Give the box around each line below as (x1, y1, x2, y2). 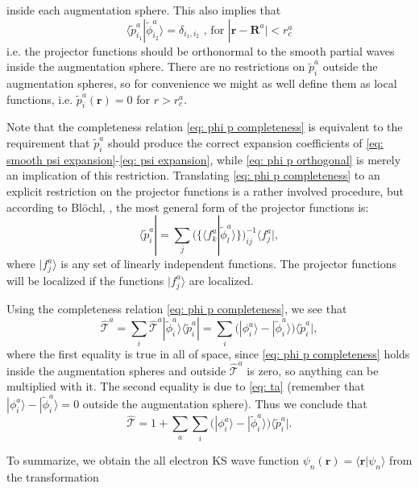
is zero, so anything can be (247, 362, 379, 378)
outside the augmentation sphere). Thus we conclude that (82, 395, 367, 411)
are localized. (189, 271, 254, 288)
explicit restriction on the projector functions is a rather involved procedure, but (6, 182, 404, 199)
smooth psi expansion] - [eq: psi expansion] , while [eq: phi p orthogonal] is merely (6, 151, 401, 167)
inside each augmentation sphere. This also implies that (6, 2, 281, 18)
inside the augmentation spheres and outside (6, 362, 226, 378)
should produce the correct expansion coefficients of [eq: (107, 134, 384, 151)
